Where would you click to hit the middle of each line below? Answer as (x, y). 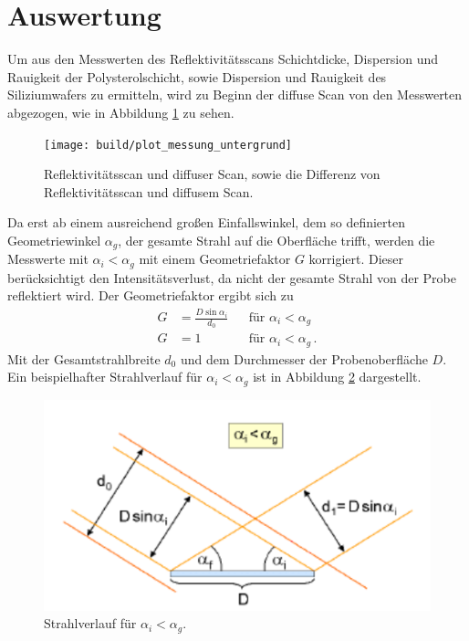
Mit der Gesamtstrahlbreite (84, 358)
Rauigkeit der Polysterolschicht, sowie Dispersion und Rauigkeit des (197, 76)
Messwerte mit (48, 259)
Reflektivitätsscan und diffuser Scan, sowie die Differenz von (212, 174)
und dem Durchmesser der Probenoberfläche (304, 358)
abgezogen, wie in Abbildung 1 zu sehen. (121, 112)
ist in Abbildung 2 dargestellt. (337, 377)
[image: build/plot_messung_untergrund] (168, 145)
